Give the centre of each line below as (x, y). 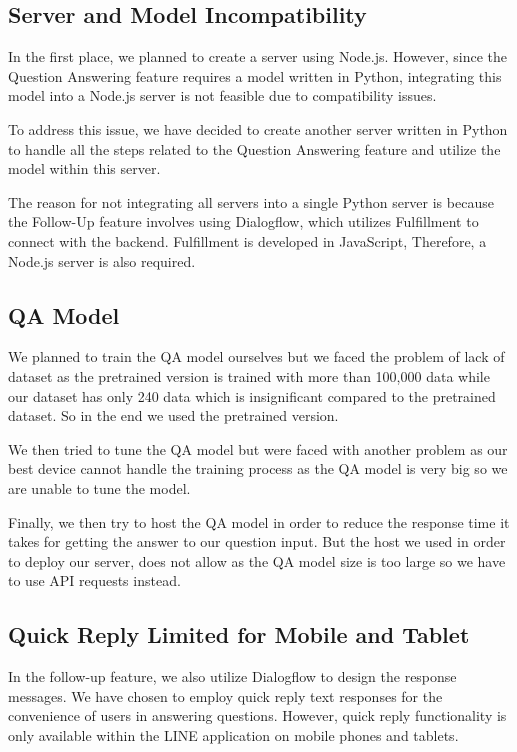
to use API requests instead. (94, 580)
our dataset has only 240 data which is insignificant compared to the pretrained (252, 395)
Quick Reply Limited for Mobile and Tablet (239, 634)
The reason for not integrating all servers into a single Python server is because (251, 201)
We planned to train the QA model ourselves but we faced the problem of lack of (256, 356)
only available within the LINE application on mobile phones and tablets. (233, 734)
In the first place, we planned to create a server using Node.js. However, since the (258, 56)
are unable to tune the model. (99, 487)
